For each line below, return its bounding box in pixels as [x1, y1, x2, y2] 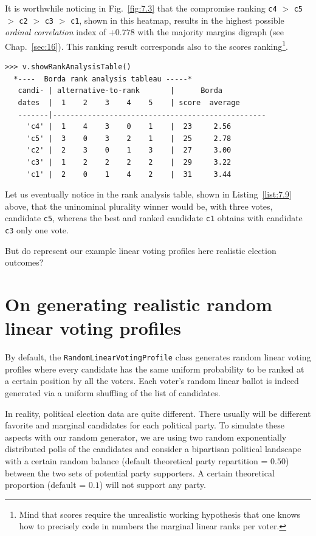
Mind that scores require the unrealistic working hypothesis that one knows [19, 507, 301, 520]
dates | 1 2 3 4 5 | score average [18, 98, 240, 107]
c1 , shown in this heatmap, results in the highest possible [70, 13, 284, 26]
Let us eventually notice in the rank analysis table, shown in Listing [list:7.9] [5, 188, 292, 201]
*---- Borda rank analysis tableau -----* [13, 74, 192, 83]
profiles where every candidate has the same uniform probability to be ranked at [5, 362, 304, 375]
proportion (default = [5, 478, 86, 491]
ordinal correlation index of [5, 26, 106, 38]
